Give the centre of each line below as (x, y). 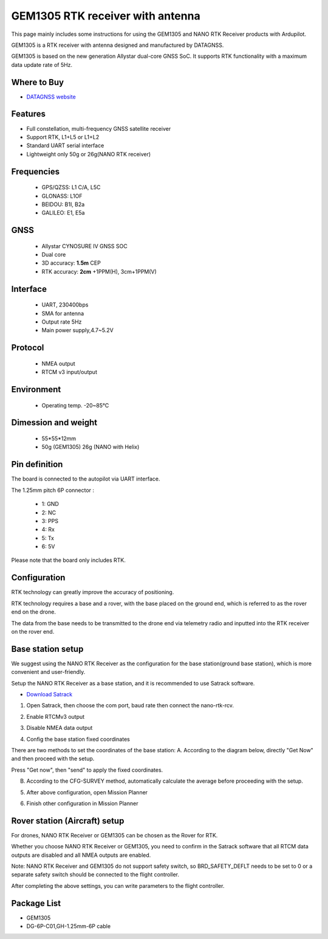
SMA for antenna (63, 313)
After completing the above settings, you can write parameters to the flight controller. (118, 885)
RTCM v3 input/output (69, 372)
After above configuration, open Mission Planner (87, 792)
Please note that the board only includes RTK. (68, 560)
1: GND (50, 504)
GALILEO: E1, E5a (63, 213)
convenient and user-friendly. (48, 672)
